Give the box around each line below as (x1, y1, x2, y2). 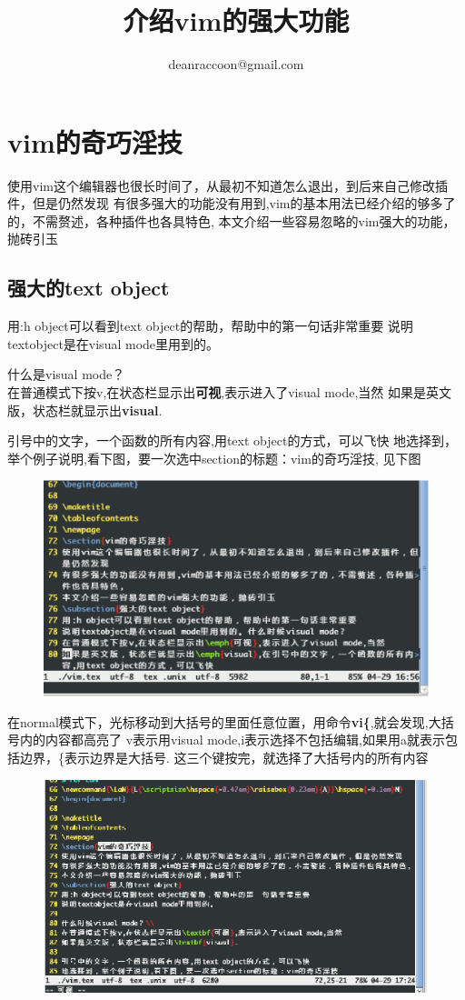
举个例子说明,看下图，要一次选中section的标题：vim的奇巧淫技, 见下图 (7, 448, 421, 467)
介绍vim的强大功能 (123, 2, 350, 39)
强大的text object (7, 274, 170, 302)
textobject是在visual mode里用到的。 (7, 334, 220, 353)
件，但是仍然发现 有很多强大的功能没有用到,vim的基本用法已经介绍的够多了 (7, 194, 456, 213)
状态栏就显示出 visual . (32, 400, 163, 419)
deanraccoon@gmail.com (168, 55, 304, 74)
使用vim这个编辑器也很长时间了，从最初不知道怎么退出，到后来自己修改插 (7, 175, 448, 195)
